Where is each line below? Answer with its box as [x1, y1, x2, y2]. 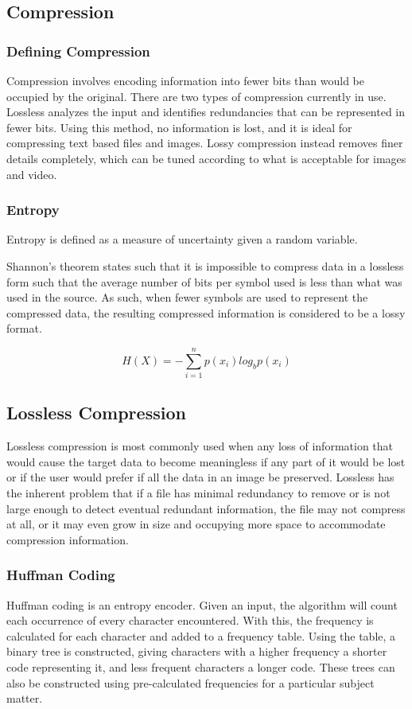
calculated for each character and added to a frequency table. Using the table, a [6, 627, 396, 644]
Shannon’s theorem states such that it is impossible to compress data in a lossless [6, 257, 404, 274]
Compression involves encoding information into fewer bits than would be [6, 72, 365, 88]
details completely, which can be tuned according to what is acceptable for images [6, 150, 406, 166]
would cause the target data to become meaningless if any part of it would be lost [6, 453, 406, 469]
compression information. [6, 531, 129, 547]
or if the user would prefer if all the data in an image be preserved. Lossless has [6, 469, 395, 485]
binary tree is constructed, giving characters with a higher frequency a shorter [6, 643, 387, 660]
